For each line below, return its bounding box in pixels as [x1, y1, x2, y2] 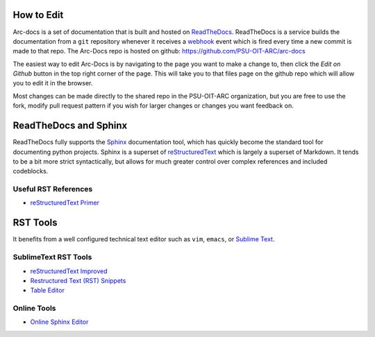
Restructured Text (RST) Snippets [30, 276, 126, 284]
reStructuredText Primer [30, 198, 100, 207]
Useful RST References [12, 184, 93, 194]
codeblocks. [12, 167, 49, 175]
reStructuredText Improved [30, 267, 108, 275]
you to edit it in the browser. [12, 79, 93, 87]
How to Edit [12, 9, 64, 21]
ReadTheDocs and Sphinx [12, 120, 128, 132]
